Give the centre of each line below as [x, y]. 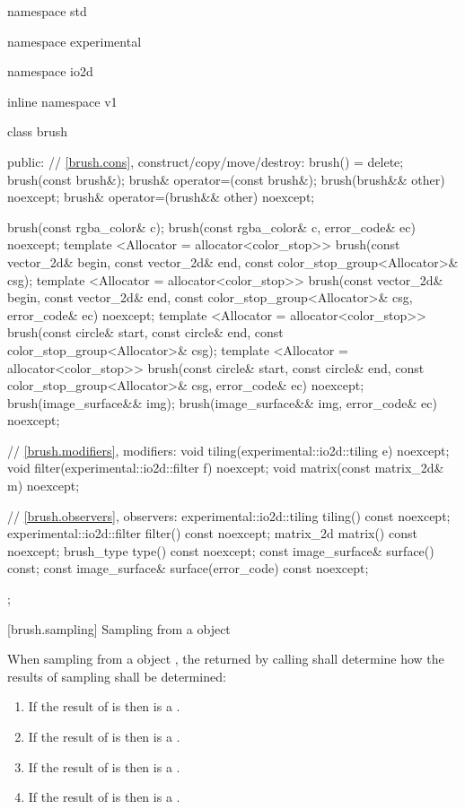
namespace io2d [50, 71]
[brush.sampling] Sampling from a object [119, 628]
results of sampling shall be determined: [117, 676]
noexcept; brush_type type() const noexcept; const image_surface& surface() [221, 550]
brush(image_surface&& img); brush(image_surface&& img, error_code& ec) [222, 402]
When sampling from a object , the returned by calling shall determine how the [226, 659]
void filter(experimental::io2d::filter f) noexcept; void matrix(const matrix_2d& [226, 468]
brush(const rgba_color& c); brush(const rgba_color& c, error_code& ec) [211, 226]
